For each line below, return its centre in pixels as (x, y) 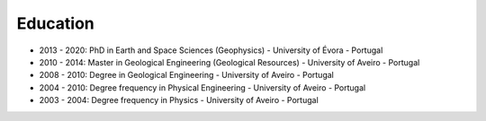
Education (55, 23)
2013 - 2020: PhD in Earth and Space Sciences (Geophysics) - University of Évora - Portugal (211, 50)
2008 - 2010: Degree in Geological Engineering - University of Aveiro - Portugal (187, 75)
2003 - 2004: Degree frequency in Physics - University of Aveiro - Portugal (179, 100)
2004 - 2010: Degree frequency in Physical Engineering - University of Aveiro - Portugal (202, 87)
